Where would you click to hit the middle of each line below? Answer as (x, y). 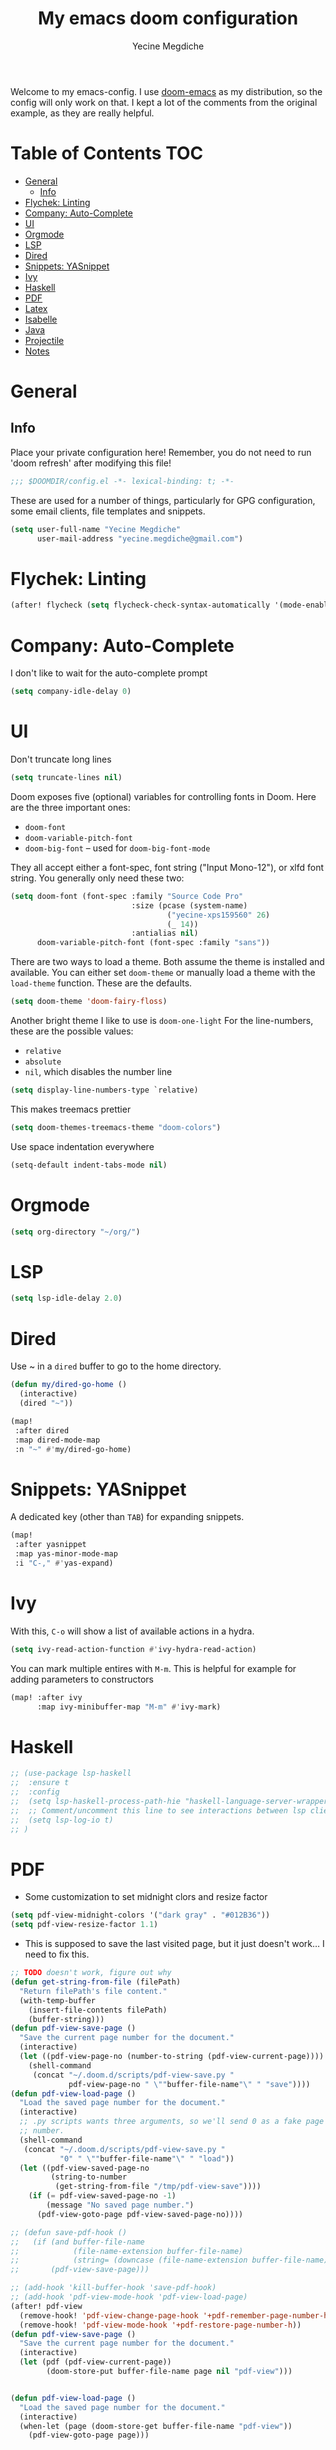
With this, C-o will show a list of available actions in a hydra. (132, 1631)
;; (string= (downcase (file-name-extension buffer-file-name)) (171, 2260)
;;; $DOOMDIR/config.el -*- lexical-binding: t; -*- (122, 481)
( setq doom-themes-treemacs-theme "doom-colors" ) (116, 1127)
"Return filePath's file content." (93, 1991)
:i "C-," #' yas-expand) (64, 1563)
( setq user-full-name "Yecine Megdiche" (96, 529)
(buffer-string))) (66, 2019)
